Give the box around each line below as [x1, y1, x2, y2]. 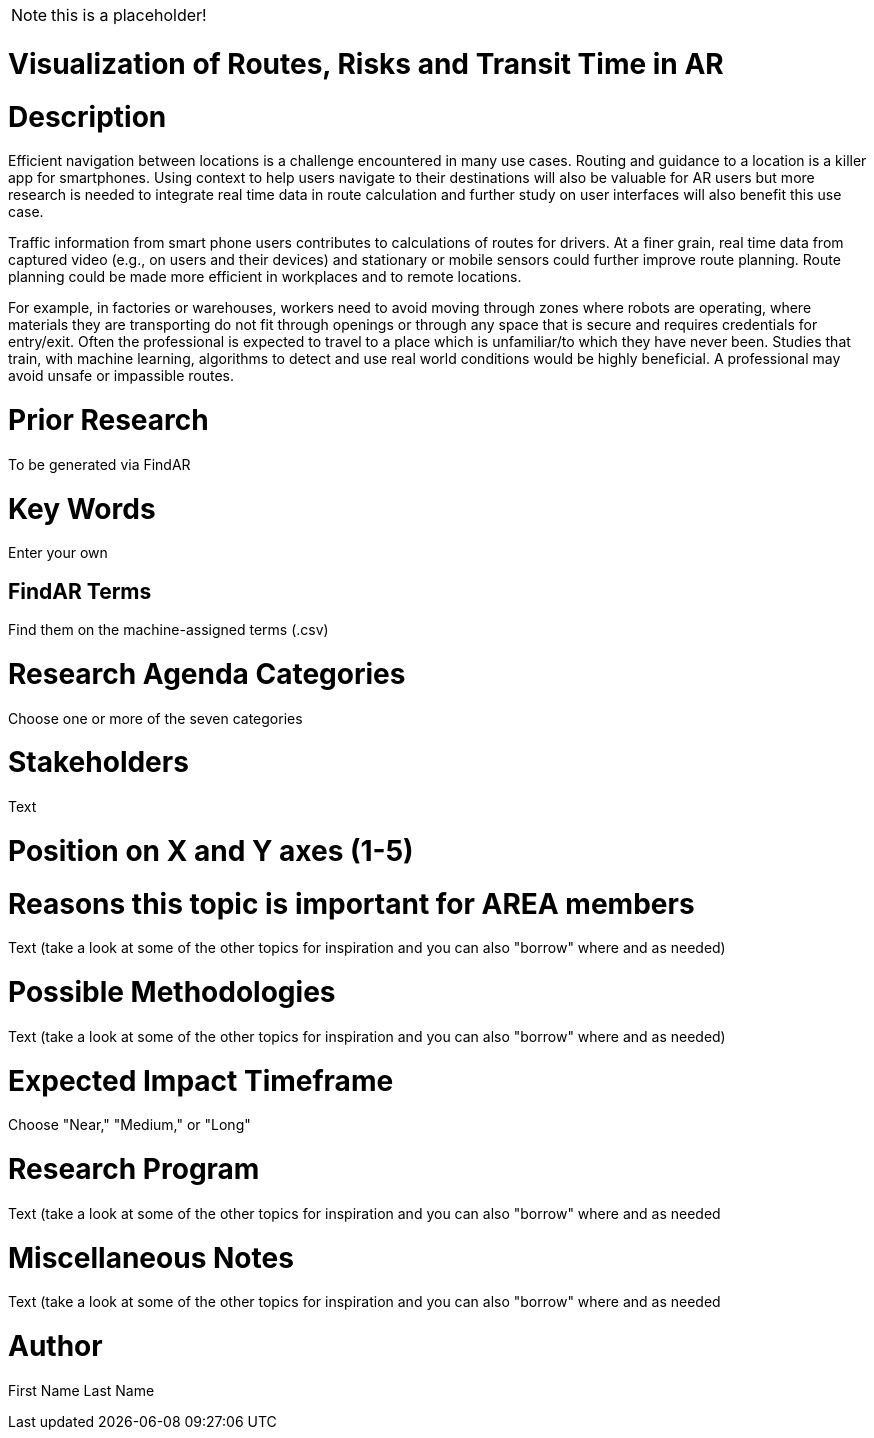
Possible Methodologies [8, 975, 336, 1010]
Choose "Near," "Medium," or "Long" [8, 1116, 251, 1134]
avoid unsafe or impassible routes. [8, 367, 235, 385]
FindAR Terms [8, 578, 152, 604]
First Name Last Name [8, 1381, 155, 1399]
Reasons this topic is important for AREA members [8, 886, 695, 921]
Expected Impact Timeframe [8, 1063, 394, 1098]
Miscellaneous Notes [8, 1240, 294, 1275]
